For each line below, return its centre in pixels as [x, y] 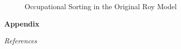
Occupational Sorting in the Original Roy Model [101, 6]
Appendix [22, 23]
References [21, 41]
